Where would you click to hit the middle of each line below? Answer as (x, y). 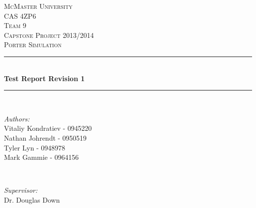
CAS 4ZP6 (20, 15)
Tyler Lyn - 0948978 (35, 147)
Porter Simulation (33, 45)
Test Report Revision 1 (45, 78)
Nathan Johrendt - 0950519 (45, 137)
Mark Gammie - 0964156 (41, 157)
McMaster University (38, 6)
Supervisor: (21, 190)
